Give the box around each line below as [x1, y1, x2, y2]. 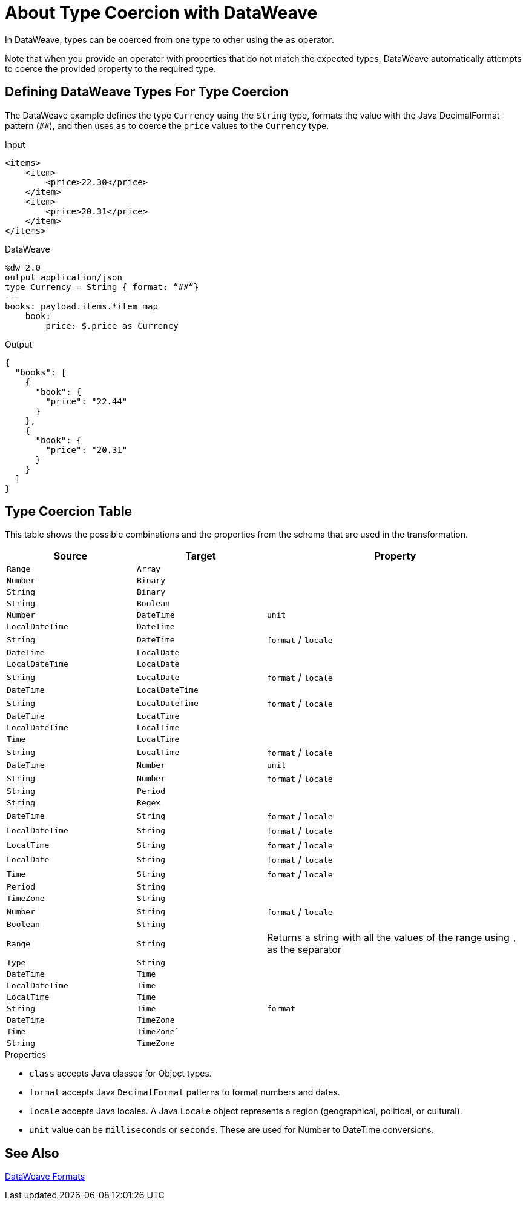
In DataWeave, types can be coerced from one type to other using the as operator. [5, 34, 334, 45]
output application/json [5, 272, 122, 282]
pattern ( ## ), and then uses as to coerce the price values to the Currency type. [5, 120, 329, 131]
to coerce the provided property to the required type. [5, 63, 216, 74]
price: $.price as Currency [45, 320, 179, 331]
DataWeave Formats [5, 1171, 85, 1182]
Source [53, 550, 88, 563]
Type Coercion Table [5, 504, 133, 520]
